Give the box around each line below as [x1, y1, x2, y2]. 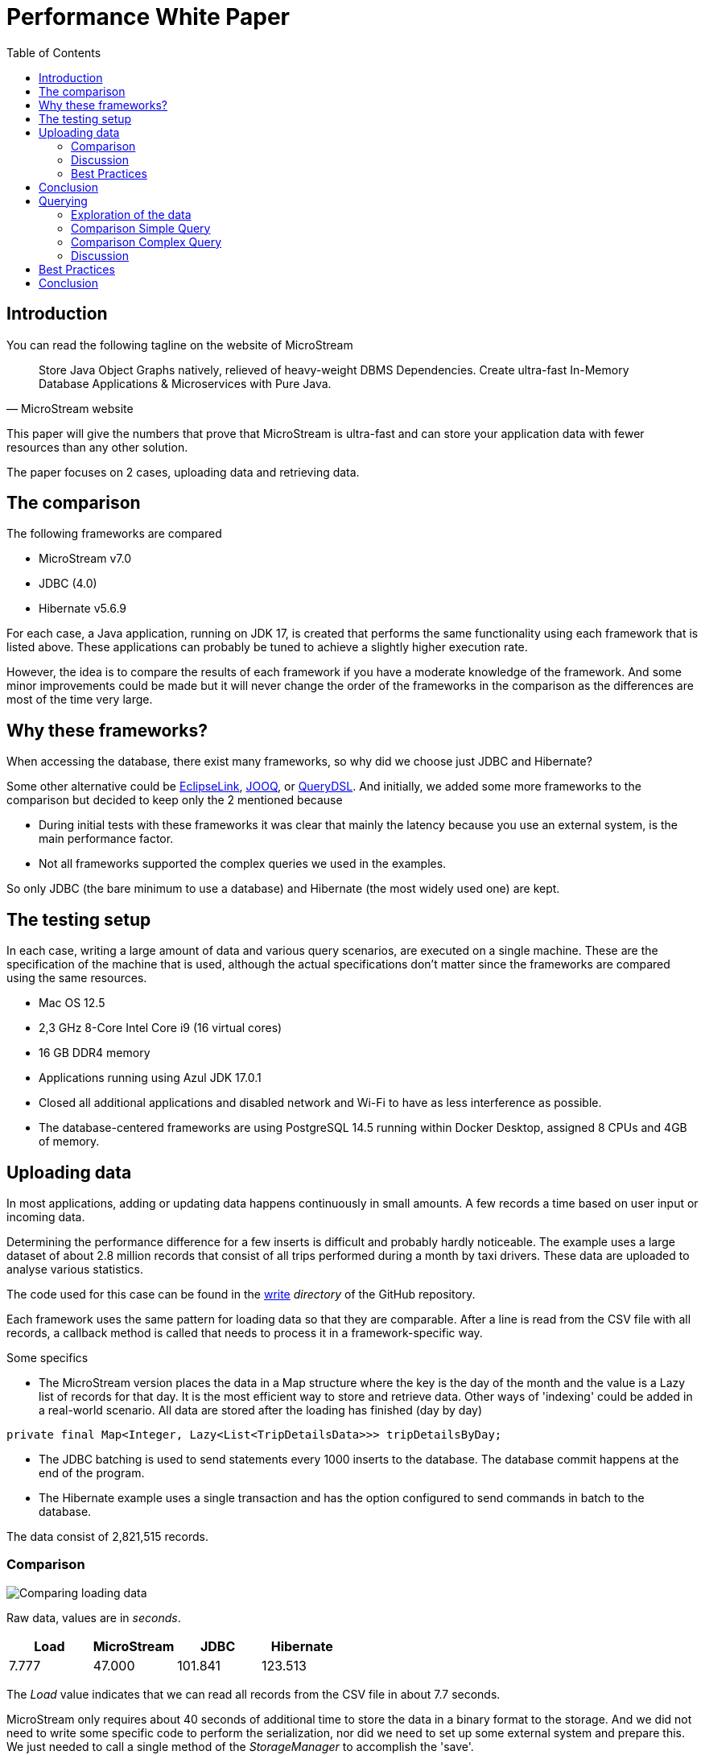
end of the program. [39, 1465, 145, 1480]
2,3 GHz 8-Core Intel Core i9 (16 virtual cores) [39, 1021, 282, 1035]
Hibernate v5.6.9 [39, 601, 126, 616]
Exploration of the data [71, 207, 192, 221]
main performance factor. [39, 832, 174, 846]
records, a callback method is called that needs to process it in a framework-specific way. [6, 1325, 483, 1340]
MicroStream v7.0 [39, 551, 131, 566]
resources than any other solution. [6, 440, 188, 454]
